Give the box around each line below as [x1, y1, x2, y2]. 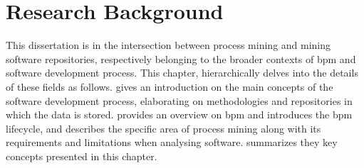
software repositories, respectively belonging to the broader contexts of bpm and [6, 51, 356, 66]
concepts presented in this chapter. [6, 148, 157, 163]
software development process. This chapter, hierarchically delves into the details [6, 65, 358, 80]
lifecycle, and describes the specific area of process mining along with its [6, 121, 321, 135]
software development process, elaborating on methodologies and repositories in [6, 93, 353, 108]
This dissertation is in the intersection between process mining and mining [6, 38, 331, 52]
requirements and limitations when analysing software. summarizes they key [6, 135, 338, 150]
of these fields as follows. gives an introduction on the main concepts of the [6, 79, 333, 94]
